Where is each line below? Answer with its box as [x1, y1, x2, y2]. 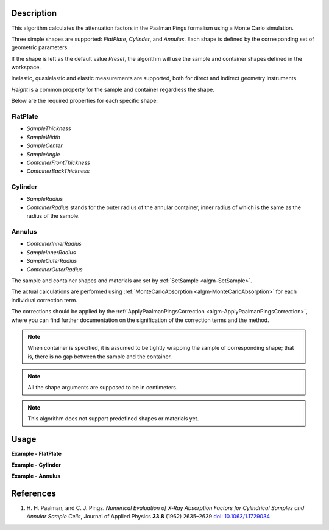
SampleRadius [26, 195, 63, 203]
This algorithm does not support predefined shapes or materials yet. [27, 415, 199, 422]
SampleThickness [26, 125, 71, 132]
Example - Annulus [11, 472, 61, 479]
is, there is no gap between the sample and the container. [27, 353, 172, 360]
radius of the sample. [26, 212, 80, 220]
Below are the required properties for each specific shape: [11, 97, 158, 105]
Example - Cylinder [11, 461, 61, 469]
